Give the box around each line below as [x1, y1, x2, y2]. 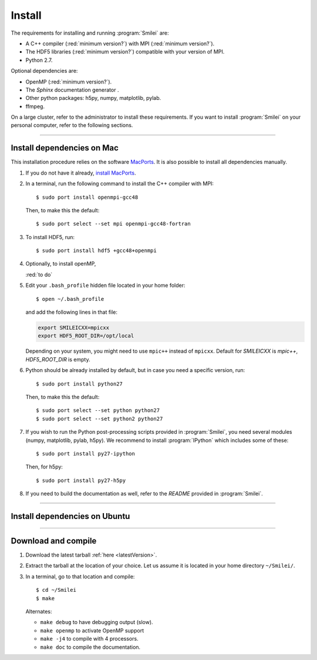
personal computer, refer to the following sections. [11, 122, 133, 129]
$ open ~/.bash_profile [36, 296, 104, 302]
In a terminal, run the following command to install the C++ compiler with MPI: [25, 180, 214, 187]
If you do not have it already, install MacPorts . [25, 169, 136, 176]
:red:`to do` [25, 271, 53, 278]
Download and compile [11, 535, 97, 546]
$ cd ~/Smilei [36, 587, 76, 594]
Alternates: [25, 608, 52, 615]
